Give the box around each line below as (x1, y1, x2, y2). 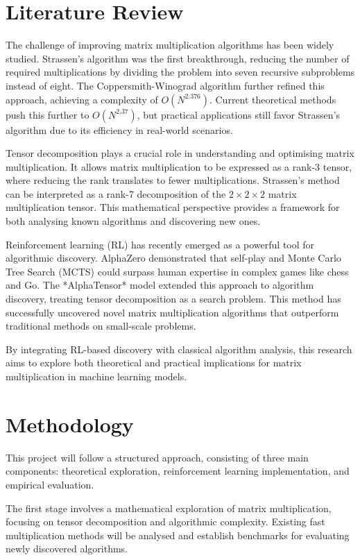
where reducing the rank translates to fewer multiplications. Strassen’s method (6, 173, 340, 187)
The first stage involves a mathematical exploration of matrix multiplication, (6, 500, 332, 515)
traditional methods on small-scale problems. (6, 319, 196, 333)
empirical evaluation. (6, 477, 94, 491)
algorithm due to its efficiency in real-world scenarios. (6, 122, 233, 137)
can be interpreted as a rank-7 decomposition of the (6, 186, 226, 201)
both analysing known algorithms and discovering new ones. (6, 214, 261, 228)
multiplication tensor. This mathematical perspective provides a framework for (6, 200, 340, 214)
